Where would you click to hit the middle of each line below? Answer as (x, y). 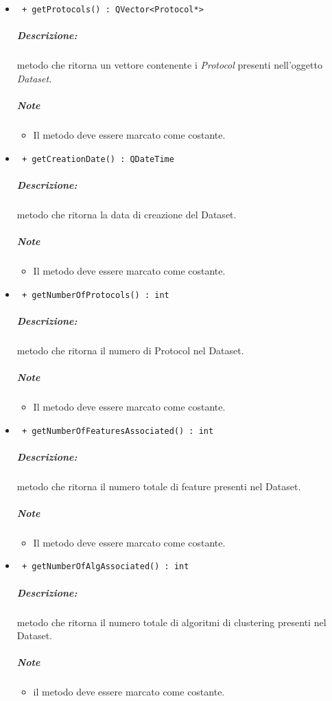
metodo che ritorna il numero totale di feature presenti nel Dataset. (159, 486)
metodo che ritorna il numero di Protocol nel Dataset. (130, 350)
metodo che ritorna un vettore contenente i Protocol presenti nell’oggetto (169, 65)
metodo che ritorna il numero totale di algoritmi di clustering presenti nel (171, 622)
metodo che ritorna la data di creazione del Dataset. (127, 214)
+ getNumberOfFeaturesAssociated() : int (118, 431)
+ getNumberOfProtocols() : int (95, 295)
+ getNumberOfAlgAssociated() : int (105, 567)
